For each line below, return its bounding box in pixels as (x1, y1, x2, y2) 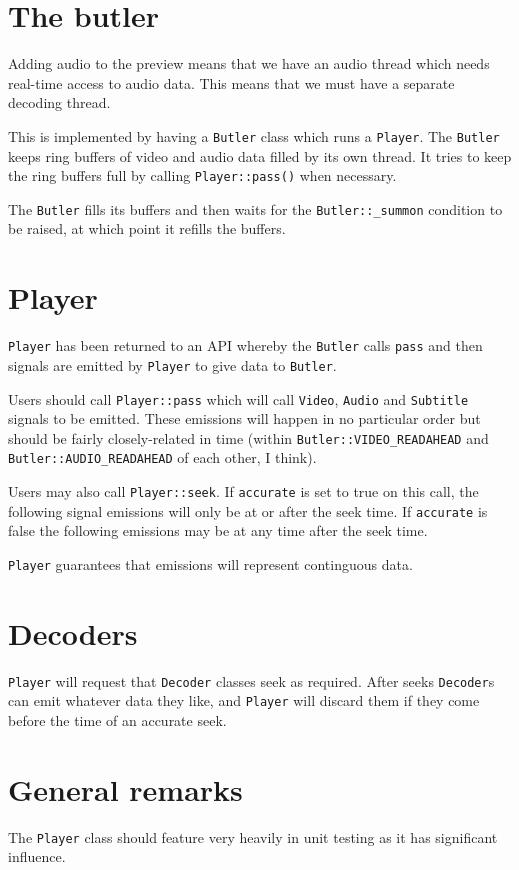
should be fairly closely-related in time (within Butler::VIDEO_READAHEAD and (8, 427, 489, 448)
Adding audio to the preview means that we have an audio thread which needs (8, 53, 490, 74)
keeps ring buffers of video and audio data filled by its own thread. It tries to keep (8, 145, 512, 166)
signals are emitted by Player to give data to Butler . (8, 354, 337, 375)
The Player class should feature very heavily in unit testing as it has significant (8, 826, 498, 847)
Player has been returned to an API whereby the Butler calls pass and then (8, 335, 483, 356)
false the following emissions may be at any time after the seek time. (8, 520, 428, 541)
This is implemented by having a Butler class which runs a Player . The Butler (8, 125, 500, 146)
